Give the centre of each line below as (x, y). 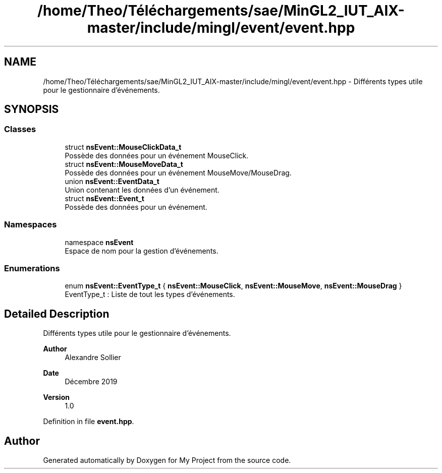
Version (56, 397)
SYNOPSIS (32, 109)
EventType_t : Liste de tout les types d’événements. (150, 294)
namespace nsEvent (99, 242)
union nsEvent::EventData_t (112, 181)
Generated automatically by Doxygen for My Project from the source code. (167, 460)
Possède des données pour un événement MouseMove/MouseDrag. (178, 172)
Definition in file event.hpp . (89, 422)
